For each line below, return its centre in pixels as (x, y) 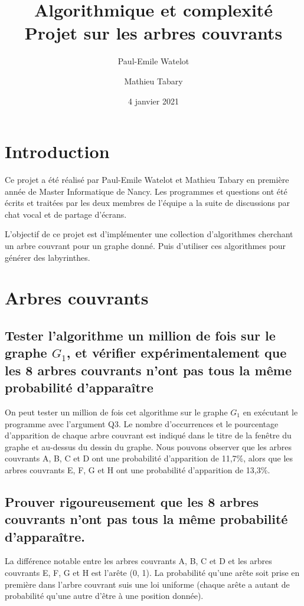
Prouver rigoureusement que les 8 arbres (132, 501)
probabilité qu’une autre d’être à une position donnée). (104, 596)
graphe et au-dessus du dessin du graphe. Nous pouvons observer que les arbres (148, 446)
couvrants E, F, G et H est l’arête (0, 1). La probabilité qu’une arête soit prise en (152, 573)
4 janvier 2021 (153, 101)
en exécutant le (270, 412)
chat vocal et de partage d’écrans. (66, 214)
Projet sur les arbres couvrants (153, 33)
